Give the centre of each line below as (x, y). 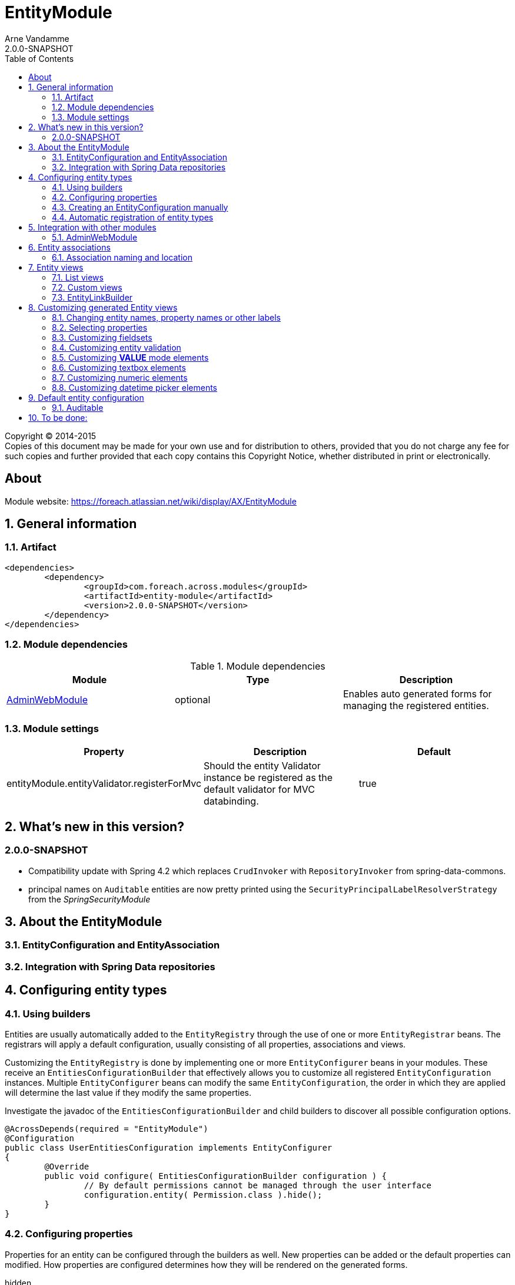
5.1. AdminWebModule (95, 237)
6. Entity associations (69, 247)
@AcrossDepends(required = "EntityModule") (107, 1129)
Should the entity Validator (262, 766)
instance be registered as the (268, 778)
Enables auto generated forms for (417, 693)
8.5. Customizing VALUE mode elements (130, 357)
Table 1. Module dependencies (258, 666)
